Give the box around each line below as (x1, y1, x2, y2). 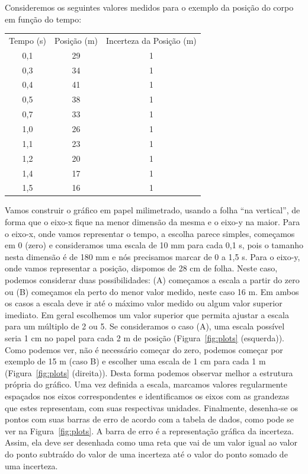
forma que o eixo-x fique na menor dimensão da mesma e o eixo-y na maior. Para (5, 216, 300, 228)
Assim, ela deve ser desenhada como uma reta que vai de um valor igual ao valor (5, 436, 297, 449)
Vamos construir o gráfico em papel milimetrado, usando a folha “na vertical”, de (5, 204, 300, 216)
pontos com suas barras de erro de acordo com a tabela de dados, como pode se (5, 413, 294, 425)
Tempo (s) (9, 34, 47, 46)
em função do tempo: (5, 12, 82, 25)
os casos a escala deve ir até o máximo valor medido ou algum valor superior (5, 297, 283, 309)
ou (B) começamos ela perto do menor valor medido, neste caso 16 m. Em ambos (5, 285, 299, 297)
